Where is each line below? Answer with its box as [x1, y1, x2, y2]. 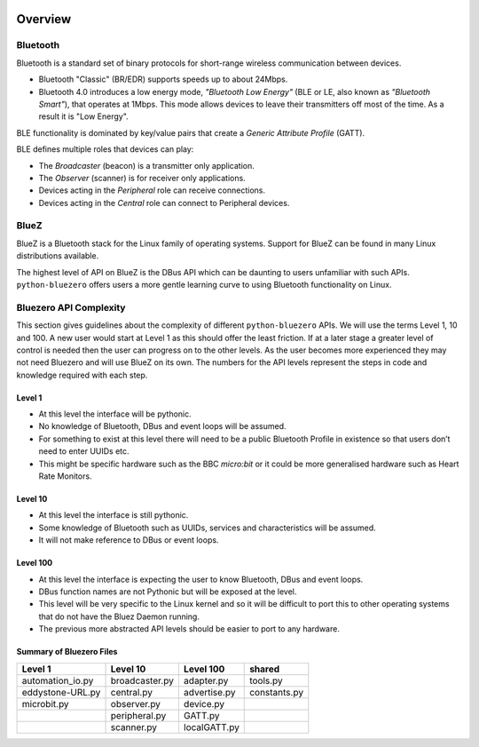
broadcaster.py [110, 674, 175, 687]
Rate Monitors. [38, 471, 92, 481]
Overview [16, 12, 72, 27]
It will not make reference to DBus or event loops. [38, 535, 219, 545]
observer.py [110, 697, 161, 710]
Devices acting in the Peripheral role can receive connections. [38, 185, 266, 195]
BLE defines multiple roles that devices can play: [16, 144, 194, 155]
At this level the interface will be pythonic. [38, 409, 192, 419]
